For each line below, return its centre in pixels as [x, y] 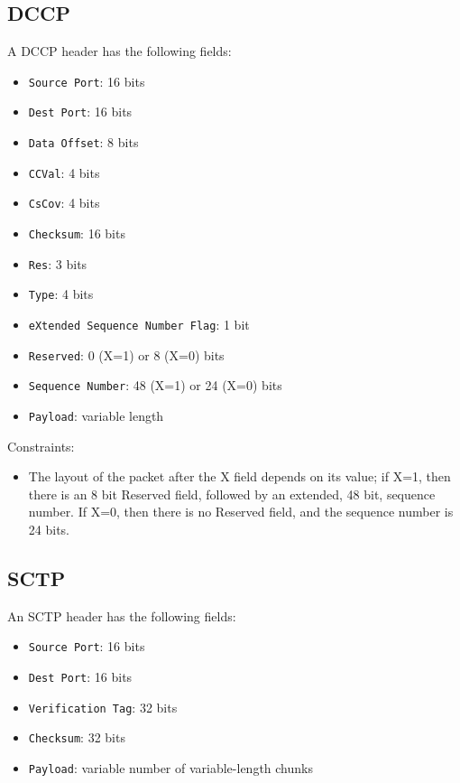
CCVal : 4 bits [64, 172]
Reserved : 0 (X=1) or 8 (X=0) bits [126, 354]
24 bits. [49, 530]
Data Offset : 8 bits [83, 142]
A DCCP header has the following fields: [120, 51]
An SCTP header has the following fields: [122, 615]
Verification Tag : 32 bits [103, 707]
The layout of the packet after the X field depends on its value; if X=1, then [239, 476]
